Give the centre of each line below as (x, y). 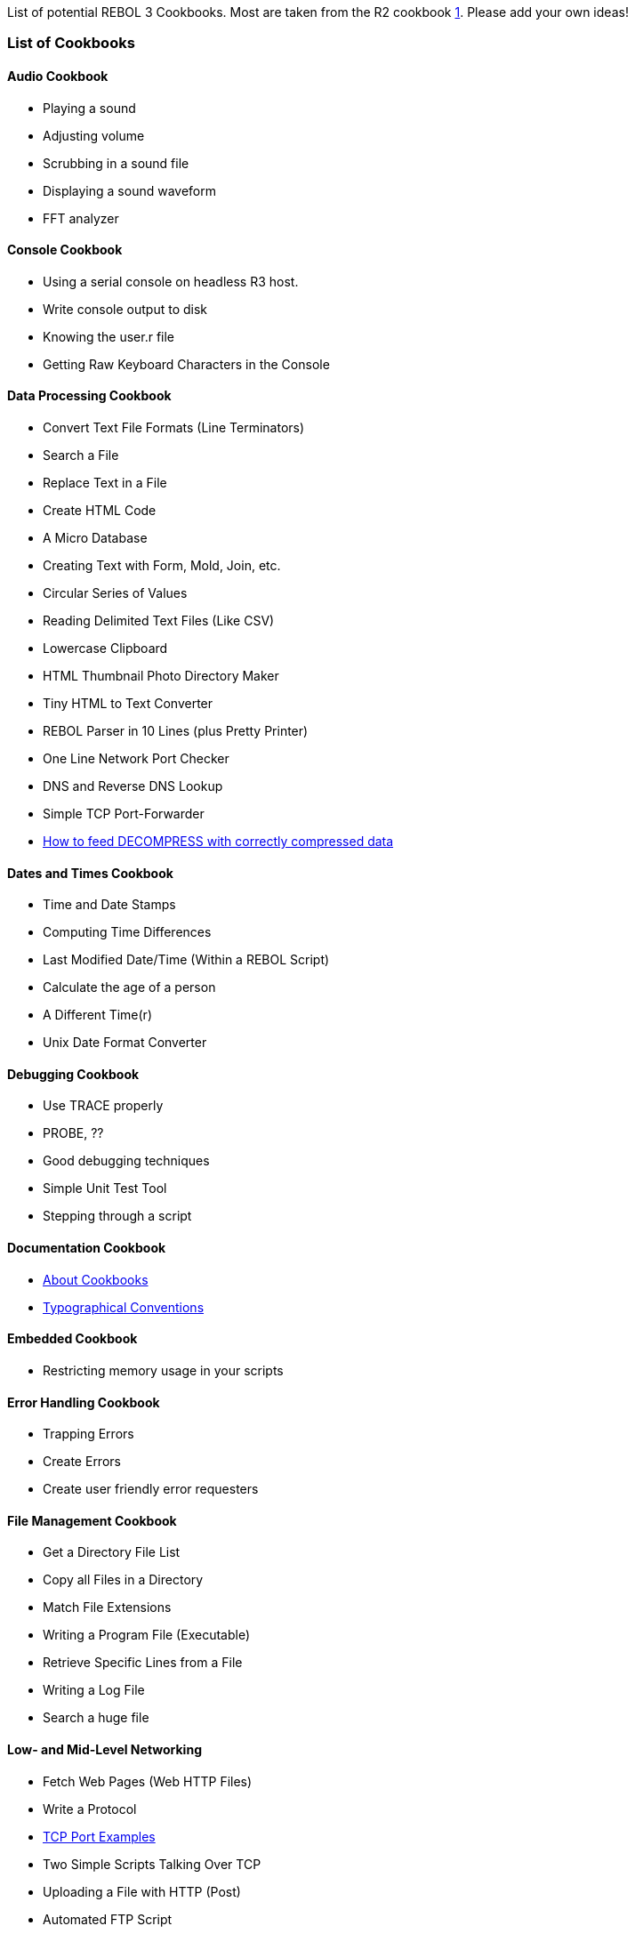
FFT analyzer (81, 218)
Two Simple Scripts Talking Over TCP (152, 1864)
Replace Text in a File (105, 483)
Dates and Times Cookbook (90, 873)
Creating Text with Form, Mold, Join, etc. (162, 566)
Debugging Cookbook (73, 1074)
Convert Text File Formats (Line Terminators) (174, 428)
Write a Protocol (90, 1809)
